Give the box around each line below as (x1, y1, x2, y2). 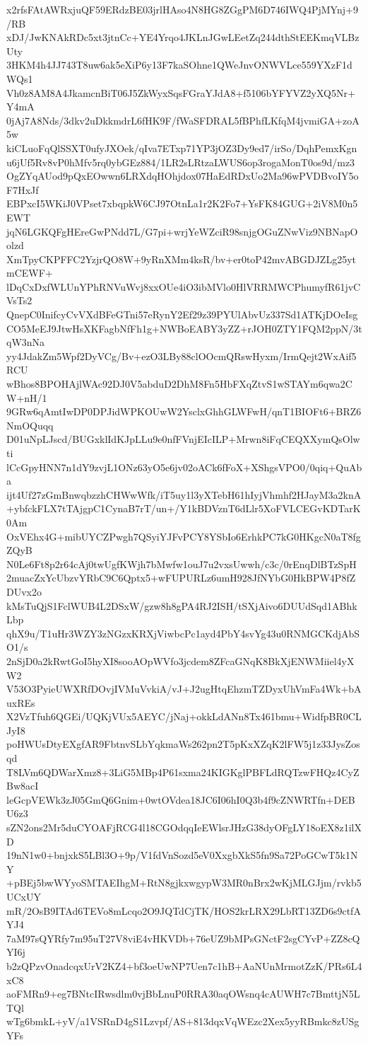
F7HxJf (6, 182, 39, 197)
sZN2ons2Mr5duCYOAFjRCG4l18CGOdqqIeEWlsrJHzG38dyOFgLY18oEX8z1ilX (6, 820, 362, 835)
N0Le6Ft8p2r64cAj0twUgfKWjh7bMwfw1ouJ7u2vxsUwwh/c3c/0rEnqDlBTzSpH (6, 556, 357, 571)
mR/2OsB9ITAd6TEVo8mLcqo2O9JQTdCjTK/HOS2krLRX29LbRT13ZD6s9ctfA (6, 903, 361, 918)
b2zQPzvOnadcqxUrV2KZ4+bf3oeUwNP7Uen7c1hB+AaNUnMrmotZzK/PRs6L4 (6, 958, 362, 973)
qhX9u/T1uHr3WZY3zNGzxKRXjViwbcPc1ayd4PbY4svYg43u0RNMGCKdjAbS (6, 625, 360, 640)
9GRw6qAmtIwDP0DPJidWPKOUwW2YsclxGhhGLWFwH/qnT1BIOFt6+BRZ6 (6, 404, 362, 419)
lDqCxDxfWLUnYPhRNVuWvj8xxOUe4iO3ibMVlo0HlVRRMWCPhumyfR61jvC (6, 279, 361, 294)
